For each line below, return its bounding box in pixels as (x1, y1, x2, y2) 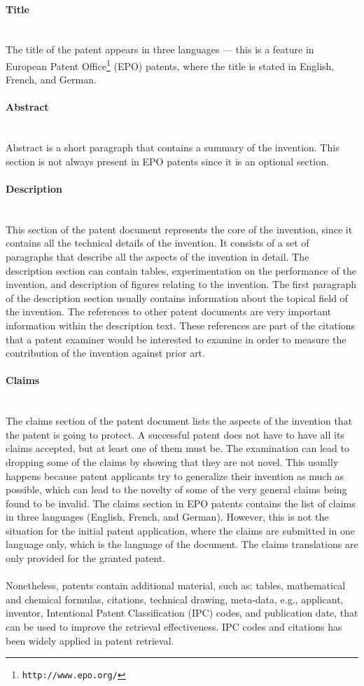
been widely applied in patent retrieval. (6, 633, 174, 647)
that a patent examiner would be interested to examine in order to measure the (6, 331, 346, 346)
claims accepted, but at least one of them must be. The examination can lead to (6, 441, 349, 455)
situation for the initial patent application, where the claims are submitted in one (6, 523, 355, 537)
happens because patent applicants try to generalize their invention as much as (6, 468, 344, 483)
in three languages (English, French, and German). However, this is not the (6, 509, 329, 524)
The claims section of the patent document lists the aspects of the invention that (6, 413, 353, 428)
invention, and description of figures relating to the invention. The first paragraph (6, 277, 357, 291)
